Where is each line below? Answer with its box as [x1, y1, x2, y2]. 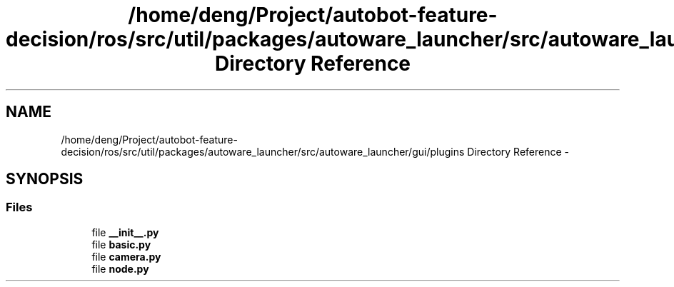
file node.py [91, 262, 149, 275]
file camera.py [91, 250, 161, 263]
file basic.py [91, 238, 151, 251]
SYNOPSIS [6, 170, 84, 188]
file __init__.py [91, 226, 159, 238]
